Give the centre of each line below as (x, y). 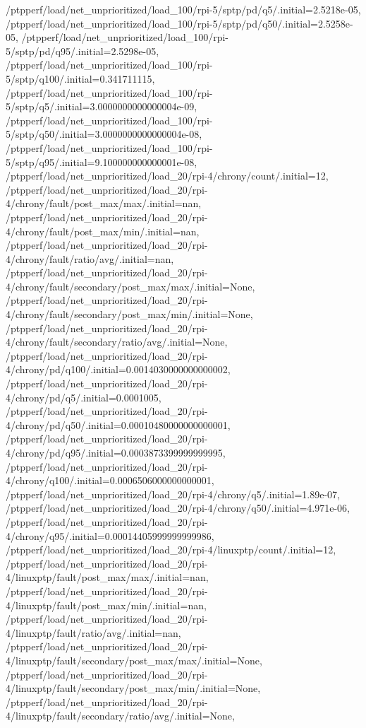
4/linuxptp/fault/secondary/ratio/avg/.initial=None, (120, 716)
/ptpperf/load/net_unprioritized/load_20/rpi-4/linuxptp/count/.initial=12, (171, 550)
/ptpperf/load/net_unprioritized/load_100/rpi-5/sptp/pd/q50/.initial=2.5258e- (179, 23)
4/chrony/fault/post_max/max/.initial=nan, (104, 203)
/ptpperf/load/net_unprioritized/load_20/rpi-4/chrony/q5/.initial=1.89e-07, (173, 494)
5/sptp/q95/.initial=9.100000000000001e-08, (102, 162)
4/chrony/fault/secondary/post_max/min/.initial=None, (129, 314)
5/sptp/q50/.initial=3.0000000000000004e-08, (104, 134)
